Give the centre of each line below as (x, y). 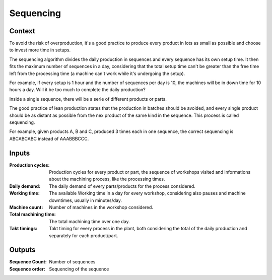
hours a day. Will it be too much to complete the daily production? (78, 90)
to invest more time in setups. (40, 50)
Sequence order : (27, 269)
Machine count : (26, 207)
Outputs (22, 250)
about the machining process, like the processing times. (107, 179)
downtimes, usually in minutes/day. (86, 200)
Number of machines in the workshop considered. (101, 207)
